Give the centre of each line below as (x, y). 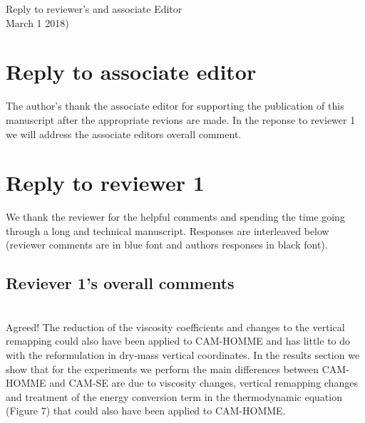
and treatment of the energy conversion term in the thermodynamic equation (174, 396)
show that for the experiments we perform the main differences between (163, 369)
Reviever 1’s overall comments (120, 283)
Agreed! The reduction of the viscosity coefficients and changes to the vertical (175, 327)
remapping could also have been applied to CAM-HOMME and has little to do (178, 341)
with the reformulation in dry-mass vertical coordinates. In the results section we (183, 354)
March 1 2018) (37, 22)
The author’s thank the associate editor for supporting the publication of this (175, 106)
